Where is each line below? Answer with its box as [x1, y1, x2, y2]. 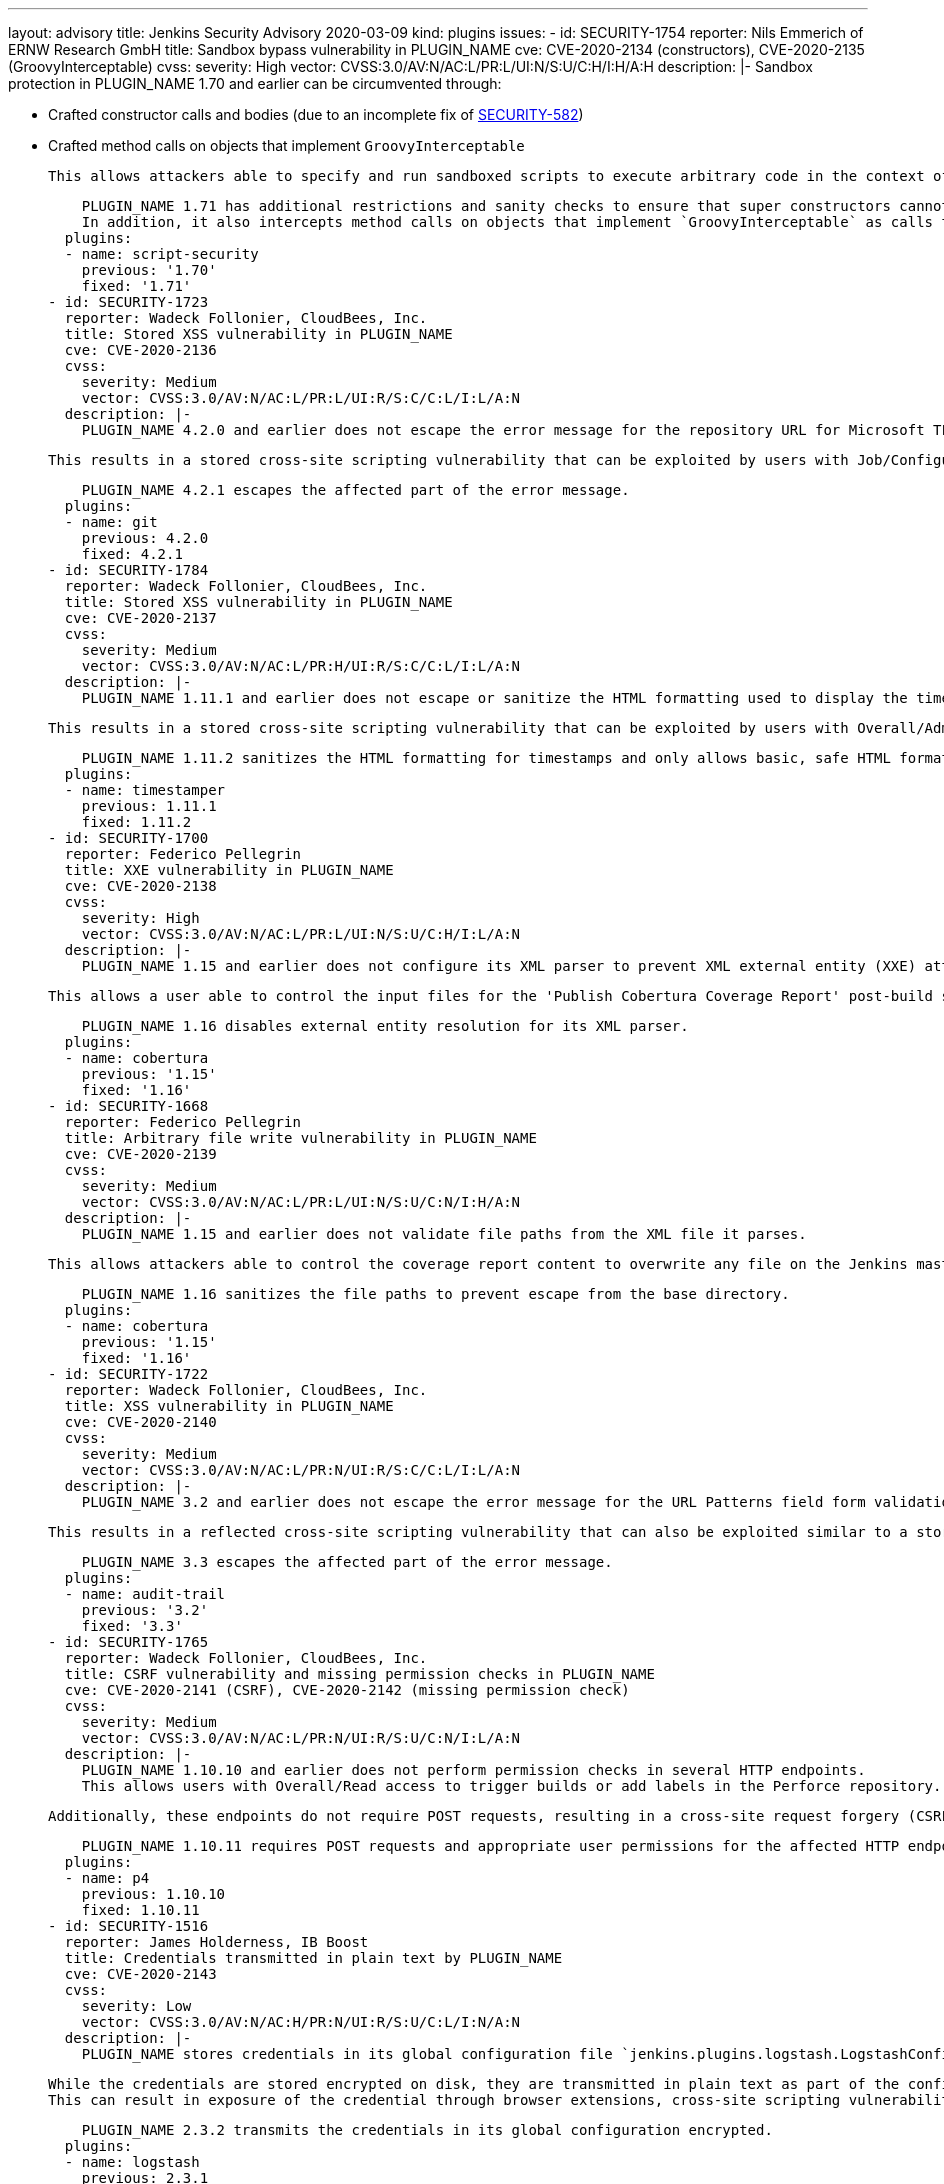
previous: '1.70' [81, 262, 217, 278]
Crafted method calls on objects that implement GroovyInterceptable [48, 137, 525, 154]
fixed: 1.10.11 [81, 1902, 200, 1918]
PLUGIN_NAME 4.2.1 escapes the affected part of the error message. [81, 482, 630, 498]
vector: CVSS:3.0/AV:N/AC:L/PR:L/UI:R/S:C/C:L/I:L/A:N [81, 390, 521, 406]
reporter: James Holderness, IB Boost [64, 1934, 369, 1950]
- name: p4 [64, 1870, 150, 1886]
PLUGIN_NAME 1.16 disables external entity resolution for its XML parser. [81, 1018, 689, 1034]
